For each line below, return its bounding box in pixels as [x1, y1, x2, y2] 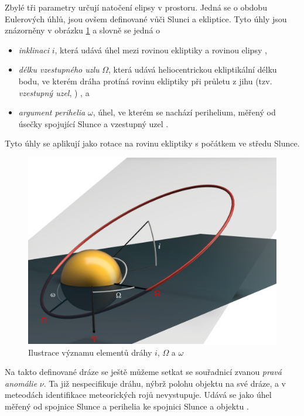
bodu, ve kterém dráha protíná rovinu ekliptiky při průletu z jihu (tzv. [18, 74, 272, 87]
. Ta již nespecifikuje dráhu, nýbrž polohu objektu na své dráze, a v [43, 377, 286, 389]
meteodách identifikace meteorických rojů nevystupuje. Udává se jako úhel [5, 388, 272, 401]
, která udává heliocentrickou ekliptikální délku [108, 63, 277, 76]
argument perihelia [18, 106, 86, 118]
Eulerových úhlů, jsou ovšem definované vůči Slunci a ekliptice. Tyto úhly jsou [5, 12, 287, 25]
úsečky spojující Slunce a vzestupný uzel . [18, 117, 169, 129]
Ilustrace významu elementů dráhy [28, 346, 152, 358]
